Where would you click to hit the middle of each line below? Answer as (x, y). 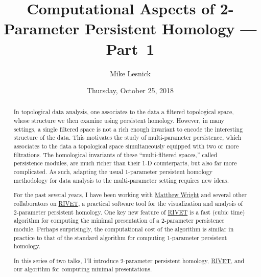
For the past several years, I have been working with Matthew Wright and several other (130, 195)
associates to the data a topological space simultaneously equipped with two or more (126, 146)
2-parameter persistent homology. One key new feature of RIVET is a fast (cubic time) (129, 212)
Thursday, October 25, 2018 (130, 90)
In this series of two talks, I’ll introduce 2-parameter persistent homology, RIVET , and (129, 260)
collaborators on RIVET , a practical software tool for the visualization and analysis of (128, 203)
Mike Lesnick (130, 73)
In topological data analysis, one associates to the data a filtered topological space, (124, 112)
